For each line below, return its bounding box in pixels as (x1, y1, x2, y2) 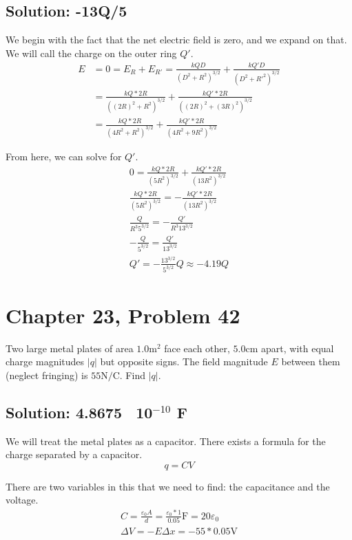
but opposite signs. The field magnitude (100, 354, 268, 369)
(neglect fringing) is (6, 367, 88, 382)
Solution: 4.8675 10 (6, 401, 153, 422)
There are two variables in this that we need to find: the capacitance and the (6, 479, 330, 493)
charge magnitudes (6, 354, 85, 369)
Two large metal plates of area (6, 341, 134, 355)
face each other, (164, 341, 230, 355)
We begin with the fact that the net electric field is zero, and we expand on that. (6, 32, 347, 47)
